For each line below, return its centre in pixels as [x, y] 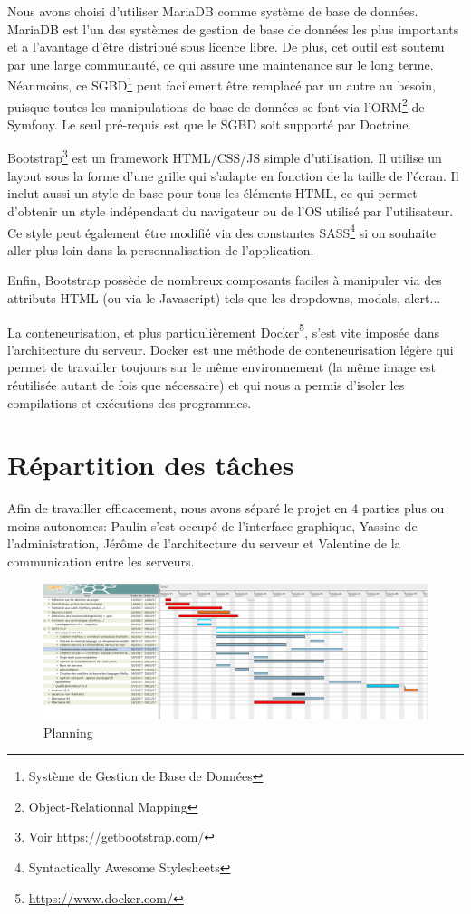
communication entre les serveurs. [101, 562]
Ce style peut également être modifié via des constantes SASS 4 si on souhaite [221, 231]
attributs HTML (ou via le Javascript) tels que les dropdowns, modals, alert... [224, 297]
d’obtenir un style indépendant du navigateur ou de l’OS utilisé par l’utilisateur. [231, 210]
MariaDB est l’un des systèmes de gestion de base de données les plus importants [233, 29]
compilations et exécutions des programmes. [130, 402]
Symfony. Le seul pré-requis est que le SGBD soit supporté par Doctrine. [210, 124]
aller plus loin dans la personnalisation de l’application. [161, 249]
